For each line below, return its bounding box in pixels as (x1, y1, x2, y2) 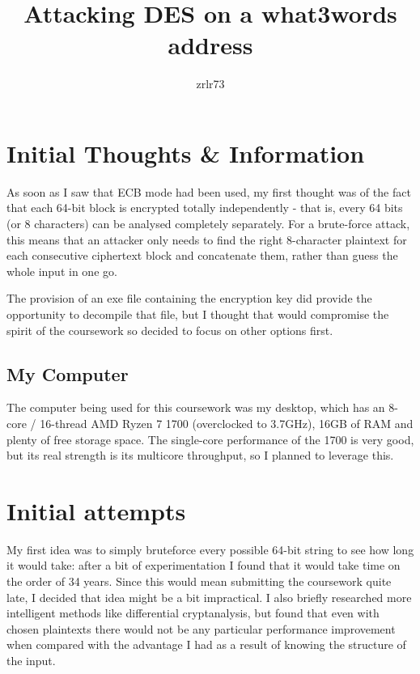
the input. (6, 652, 56, 669)
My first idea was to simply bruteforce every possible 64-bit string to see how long (6, 540, 414, 557)
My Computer (6, 361, 129, 386)
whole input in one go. (6, 262, 117, 279)
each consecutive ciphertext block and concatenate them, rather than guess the (6, 247, 398, 264)
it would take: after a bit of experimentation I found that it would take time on (6, 557, 401, 574)
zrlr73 (196, 75, 225, 92)
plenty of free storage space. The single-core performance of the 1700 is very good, (6, 430, 414, 447)
